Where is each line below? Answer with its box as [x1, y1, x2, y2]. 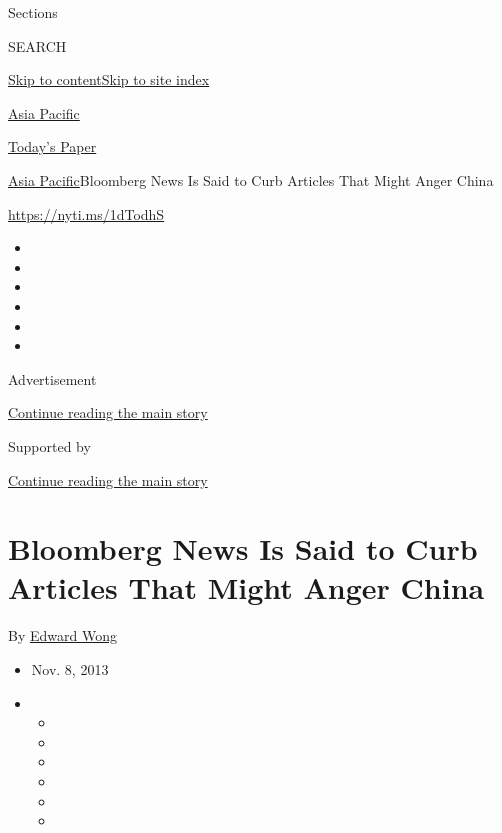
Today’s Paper [8, 136, 97, 157]
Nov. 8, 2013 [31, 659, 109, 679]
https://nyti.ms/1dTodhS [8, 203, 165, 224]
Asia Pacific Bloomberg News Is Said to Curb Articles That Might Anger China [8, 169, 494, 190]
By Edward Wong [8, 625, 117, 646]
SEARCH [8, 35, 67, 56]
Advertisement [8, 368, 97, 389]
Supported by [8, 435, 91, 456]
